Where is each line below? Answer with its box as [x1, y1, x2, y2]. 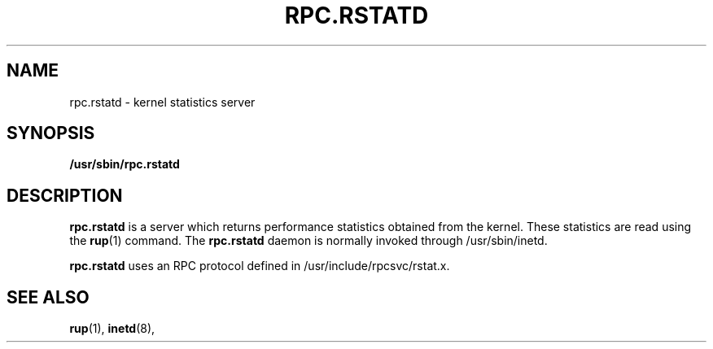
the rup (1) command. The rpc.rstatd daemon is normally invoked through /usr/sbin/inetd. [69, 233, 548, 248]
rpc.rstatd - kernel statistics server [69, 94, 256, 109]
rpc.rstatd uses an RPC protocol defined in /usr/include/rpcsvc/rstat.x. [69, 259, 450, 273]
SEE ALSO [7, 286, 90, 308]
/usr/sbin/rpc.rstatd [69, 157, 180, 172]
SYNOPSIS [7, 123, 95, 144]
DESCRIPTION [7, 185, 123, 206]
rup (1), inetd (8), [69, 321, 155, 336]
